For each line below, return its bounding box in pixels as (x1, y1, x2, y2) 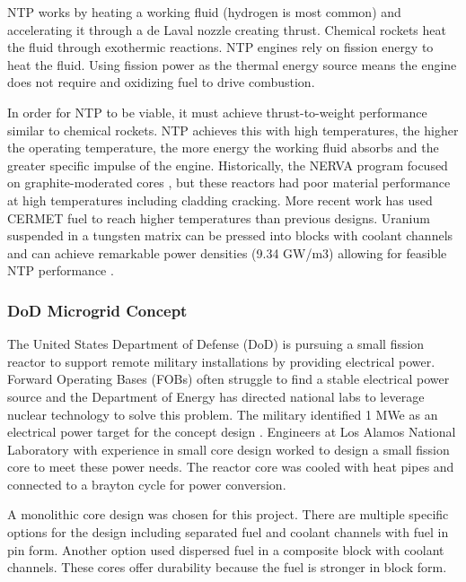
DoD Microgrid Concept (7, 299, 188, 321)
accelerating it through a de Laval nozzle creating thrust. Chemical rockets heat (7, 20, 446, 39)
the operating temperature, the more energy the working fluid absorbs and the (7, 138, 439, 157)
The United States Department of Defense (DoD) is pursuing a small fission (7, 334, 425, 353)
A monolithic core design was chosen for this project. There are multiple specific (7, 505, 449, 524)
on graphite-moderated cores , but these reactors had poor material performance (7, 173, 451, 192)
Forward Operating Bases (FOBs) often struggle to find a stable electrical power (7, 369, 450, 388)
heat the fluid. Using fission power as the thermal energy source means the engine (7, 55, 457, 74)
